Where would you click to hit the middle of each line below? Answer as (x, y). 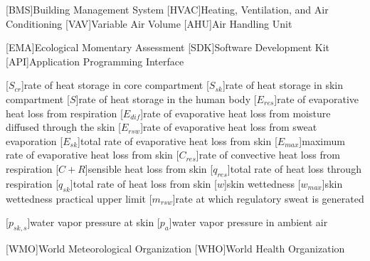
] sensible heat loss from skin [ (149, 168)
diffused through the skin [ (64, 127)
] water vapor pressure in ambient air (248, 222)
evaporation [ (35, 140)
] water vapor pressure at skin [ (94, 222)
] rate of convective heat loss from (268, 155)
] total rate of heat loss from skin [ (143, 183)
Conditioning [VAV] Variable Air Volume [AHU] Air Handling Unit (149, 23)
